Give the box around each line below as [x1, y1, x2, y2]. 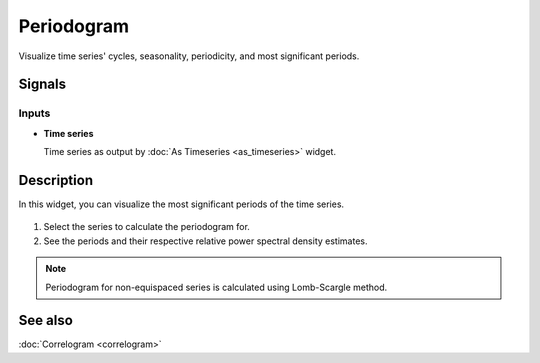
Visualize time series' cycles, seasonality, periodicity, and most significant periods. [18, 50, 360, 62]
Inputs [18, 106, 51, 120]
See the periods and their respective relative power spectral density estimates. [43, 235, 368, 247]
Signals [18, 76, 67, 93]
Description [18, 171, 94, 189]
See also [18, 312, 74, 329]
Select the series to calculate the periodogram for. [43, 221, 250, 233]
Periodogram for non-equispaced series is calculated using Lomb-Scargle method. [45, 281, 388, 293]
